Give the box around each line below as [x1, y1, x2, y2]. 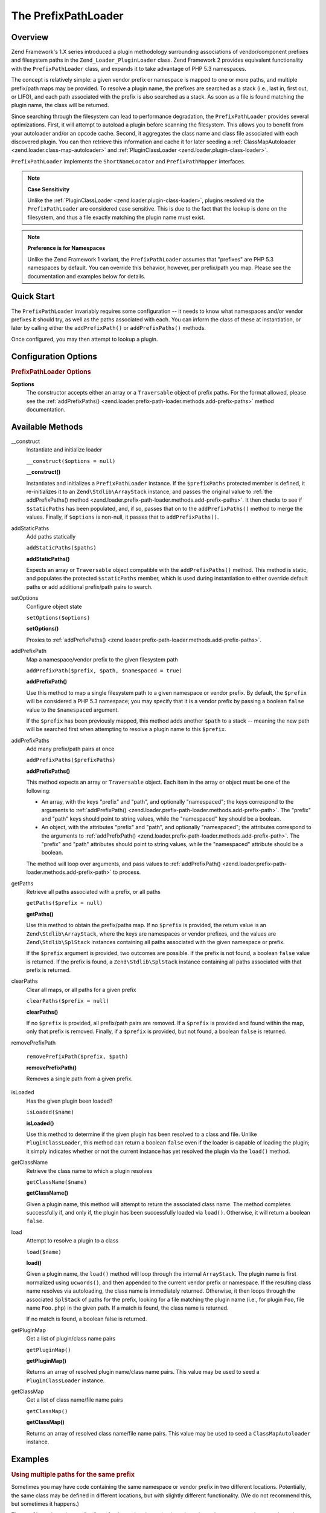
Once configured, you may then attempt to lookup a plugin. [11, 335, 158, 343]
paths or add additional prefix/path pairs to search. [26, 583, 153, 590]
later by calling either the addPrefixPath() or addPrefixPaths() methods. [11, 324, 206, 332]
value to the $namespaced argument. [26, 706, 119, 714]
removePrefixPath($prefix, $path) [26, 1053, 129, 1060]
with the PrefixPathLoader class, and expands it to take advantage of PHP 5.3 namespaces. [11, 65, 247, 72]
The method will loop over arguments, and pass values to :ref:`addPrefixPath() [26, 860, 221, 867]
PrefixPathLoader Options [11, 367, 91, 376]
